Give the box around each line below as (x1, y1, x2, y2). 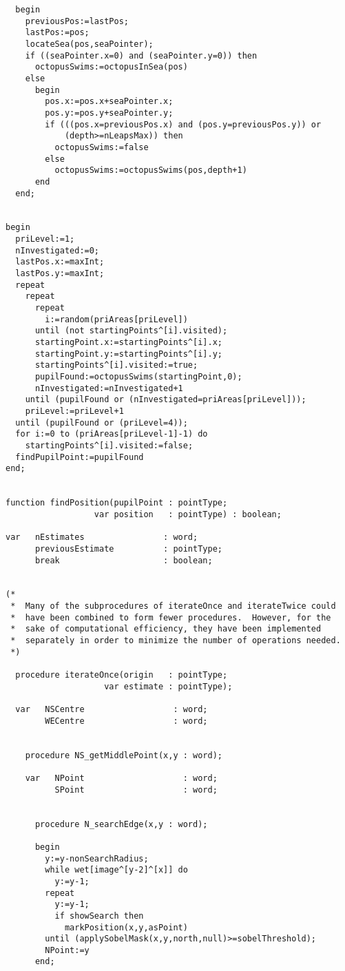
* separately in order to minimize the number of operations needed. (10, 636, 341, 646)
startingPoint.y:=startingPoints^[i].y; (34, 348, 222, 359)
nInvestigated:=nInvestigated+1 (34, 383, 183, 393)
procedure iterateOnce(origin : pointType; (15, 670, 228, 680)
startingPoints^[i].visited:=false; (25, 440, 194, 450)
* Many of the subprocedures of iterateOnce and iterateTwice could (10, 601, 336, 612)
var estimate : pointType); (104, 681, 233, 691)
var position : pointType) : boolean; (94, 509, 282, 519)
